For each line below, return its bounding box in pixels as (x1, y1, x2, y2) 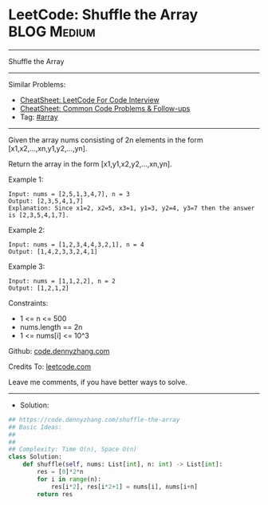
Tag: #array (19, 112, 58, 122)
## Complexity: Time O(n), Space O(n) (8, 446, 137, 454)
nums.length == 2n (19, 322, 83, 331)
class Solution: (8, 453, 62, 461)
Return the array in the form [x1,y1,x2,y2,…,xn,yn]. (8, 158, 173, 169)
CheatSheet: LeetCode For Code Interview (19, 94, 160, 105)
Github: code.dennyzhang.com (8, 346, 110, 355)
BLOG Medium (8, 22, 96, 41)
